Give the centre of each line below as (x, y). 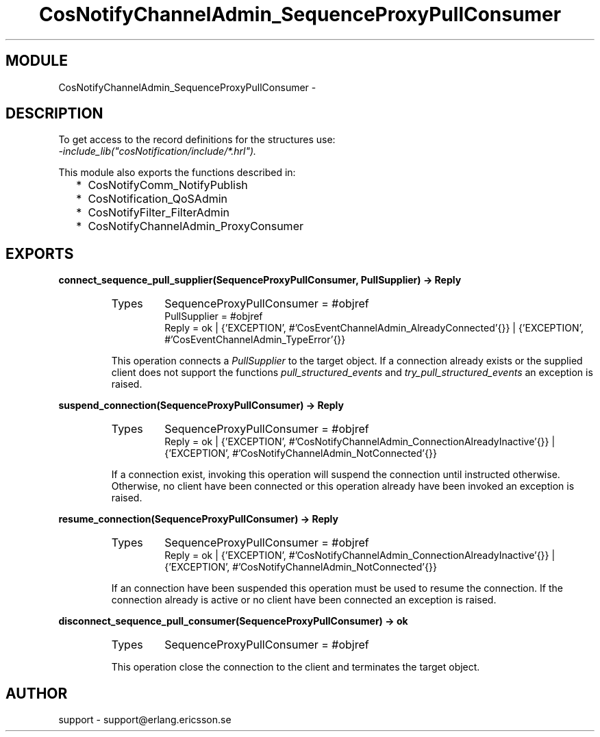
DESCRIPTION (54, 114)
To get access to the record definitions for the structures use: (197, 140)
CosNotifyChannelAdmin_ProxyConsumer (196, 226)
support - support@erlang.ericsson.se (145, 720)
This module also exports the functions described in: (177, 173)
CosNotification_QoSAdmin (158, 199)
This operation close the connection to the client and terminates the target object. (296, 667)
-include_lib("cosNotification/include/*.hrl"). (158, 151)
